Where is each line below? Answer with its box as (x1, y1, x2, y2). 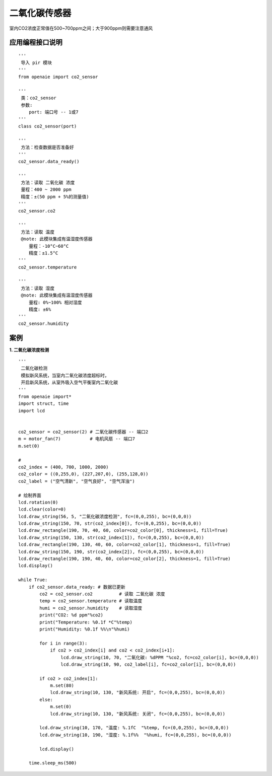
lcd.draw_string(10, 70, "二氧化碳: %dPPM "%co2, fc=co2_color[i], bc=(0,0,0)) (60, 655, 259, 660)
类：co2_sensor (21, 95, 56, 101)
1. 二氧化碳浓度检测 (9, 346, 49, 352)
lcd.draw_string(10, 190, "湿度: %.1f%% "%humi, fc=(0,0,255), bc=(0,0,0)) (39, 732, 232, 738)
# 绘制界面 (18, 492, 41, 498)
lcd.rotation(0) (18, 499, 58, 505)
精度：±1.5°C (28, 250, 58, 256)
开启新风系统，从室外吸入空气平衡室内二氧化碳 (21, 380, 118, 385)
